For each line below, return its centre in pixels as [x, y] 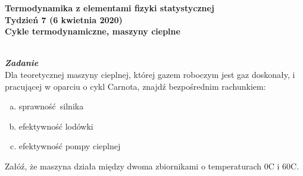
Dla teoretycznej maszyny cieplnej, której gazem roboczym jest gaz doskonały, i [150, 74]
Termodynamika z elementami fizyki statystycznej [110, 8]
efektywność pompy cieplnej [70, 146]
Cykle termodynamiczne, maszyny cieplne [93, 31]
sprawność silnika [51, 106]
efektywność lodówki [56, 126]
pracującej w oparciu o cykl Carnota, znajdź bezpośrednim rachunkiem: [135, 86]
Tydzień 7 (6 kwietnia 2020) [64, 19]
